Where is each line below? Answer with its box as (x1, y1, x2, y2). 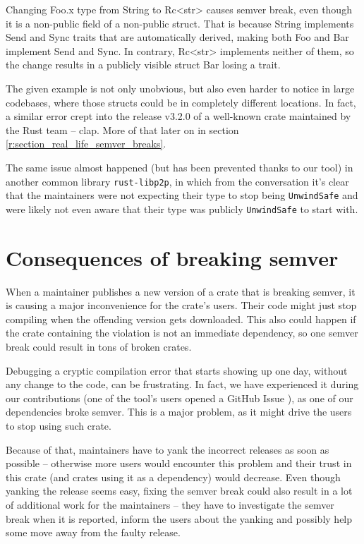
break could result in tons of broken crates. (6, 339, 192, 353)
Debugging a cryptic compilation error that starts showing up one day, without (6, 363, 348, 377)
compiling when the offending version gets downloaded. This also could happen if (6, 311, 356, 326)
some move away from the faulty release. (6, 525, 181, 540)
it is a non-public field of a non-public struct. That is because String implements (6, 16, 354, 30)
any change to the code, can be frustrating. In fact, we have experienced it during (6, 377, 359, 392)
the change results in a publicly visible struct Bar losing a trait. (6, 57, 281, 72)
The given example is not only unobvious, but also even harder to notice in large (6, 80, 355, 95)
